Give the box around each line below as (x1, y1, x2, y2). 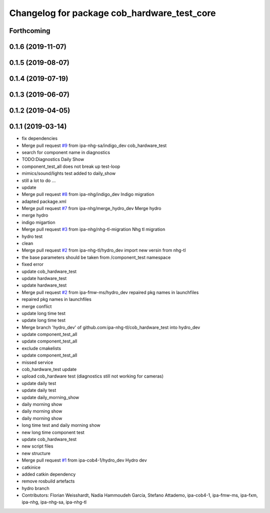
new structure (21, 450, 51, 456)
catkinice (21, 464, 41, 470)
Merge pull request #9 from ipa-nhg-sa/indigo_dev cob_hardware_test (21, 142, 167, 148)
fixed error (21, 261, 43, 267)
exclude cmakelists (21, 345, 61, 351)
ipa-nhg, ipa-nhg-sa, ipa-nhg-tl (21, 499, 87, 505)
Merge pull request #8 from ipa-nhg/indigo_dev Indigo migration (21, 191, 154, 197)
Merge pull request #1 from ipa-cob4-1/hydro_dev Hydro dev (21, 457, 147, 463)
